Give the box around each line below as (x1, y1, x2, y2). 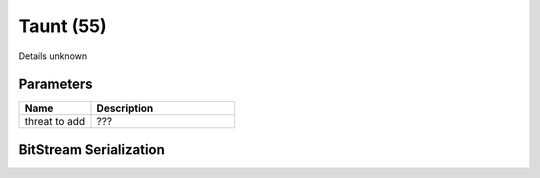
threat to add (24, 115, 86, 129)
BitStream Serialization (18, 141, 165, 158)
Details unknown (18, 50, 88, 62)
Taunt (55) (18, 15, 107, 37)
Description (96, 101, 154, 115)
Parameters (18, 76, 93, 93)
